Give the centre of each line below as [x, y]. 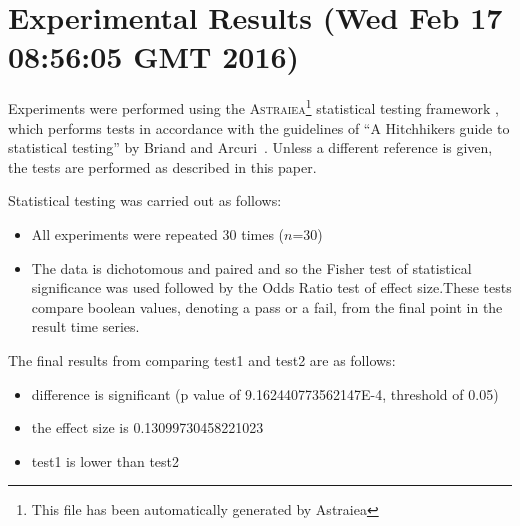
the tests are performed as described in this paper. [162, 166]
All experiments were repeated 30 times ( [158, 233]
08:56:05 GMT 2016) [154, 56]
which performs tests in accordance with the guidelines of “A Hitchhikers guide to [259, 127]
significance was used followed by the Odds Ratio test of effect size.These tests [271, 287]
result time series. [85, 326]
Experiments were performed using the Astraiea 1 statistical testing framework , [253, 106]
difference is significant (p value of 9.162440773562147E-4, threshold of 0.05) [265, 393]
